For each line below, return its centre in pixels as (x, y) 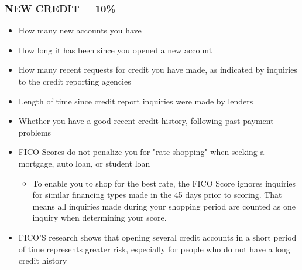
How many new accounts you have (80, 30)
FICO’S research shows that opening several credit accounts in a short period (157, 237)
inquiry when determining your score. (99, 217)
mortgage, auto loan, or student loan (84, 163)
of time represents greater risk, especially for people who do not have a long (154, 249)
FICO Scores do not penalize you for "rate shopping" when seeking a (141, 152)
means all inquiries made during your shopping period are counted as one (164, 206)
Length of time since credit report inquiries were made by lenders (136, 101)
